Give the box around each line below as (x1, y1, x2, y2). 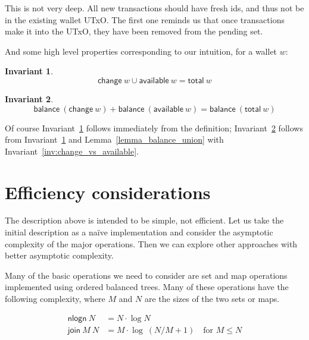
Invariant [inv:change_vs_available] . (5, 144, 139, 157)
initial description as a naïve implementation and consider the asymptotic (5, 226, 273, 238)
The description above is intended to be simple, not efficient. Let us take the (5, 214, 284, 226)
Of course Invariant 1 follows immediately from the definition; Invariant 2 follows (5, 121, 303, 134)
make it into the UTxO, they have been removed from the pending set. (5, 25, 263, 37)
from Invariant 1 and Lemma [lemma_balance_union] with (5, 133, 224, 146)
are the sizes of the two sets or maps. (144, 292, 280, 305)
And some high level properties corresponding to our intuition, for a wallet (5, 45, 277, 57)
